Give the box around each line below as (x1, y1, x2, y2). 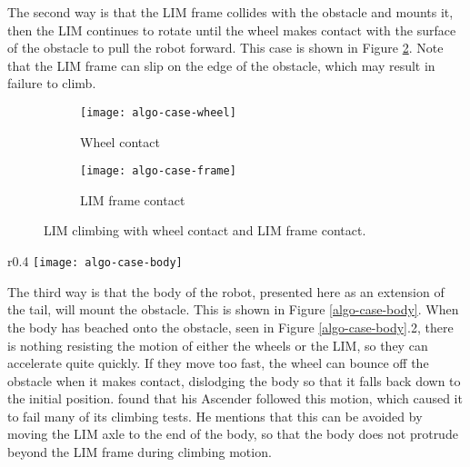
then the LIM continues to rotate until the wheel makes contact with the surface (7, 20, 456, 39)
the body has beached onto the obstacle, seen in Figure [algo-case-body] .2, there (7, 317, 454, 336)
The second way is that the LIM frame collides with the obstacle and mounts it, (7, 3, 454, 21)
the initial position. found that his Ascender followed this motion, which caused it (7, 389, 463, 408)
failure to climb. (7, 74, 96, 93)
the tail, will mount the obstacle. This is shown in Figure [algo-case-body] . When (7, 300, 459, 319)
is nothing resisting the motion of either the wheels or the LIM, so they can (7, 335, 428, 354)
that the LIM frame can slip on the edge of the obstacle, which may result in (7, 55, 435, 75)
